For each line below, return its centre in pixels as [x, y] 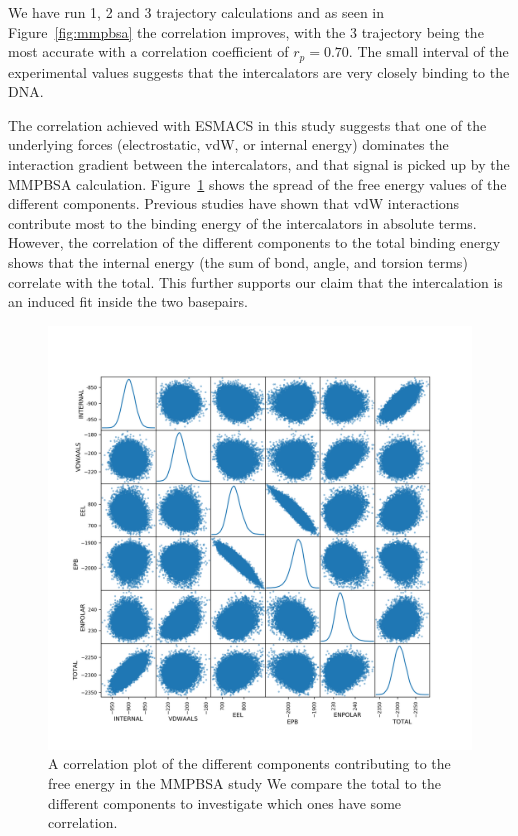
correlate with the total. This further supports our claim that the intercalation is [255, 281]
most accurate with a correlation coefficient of [148, 51]
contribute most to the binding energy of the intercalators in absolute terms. [242, 222]
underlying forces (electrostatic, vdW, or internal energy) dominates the [228, 144]
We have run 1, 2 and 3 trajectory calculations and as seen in [196, 12]
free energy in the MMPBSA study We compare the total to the [244, 782]
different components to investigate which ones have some [225, 802]
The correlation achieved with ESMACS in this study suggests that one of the [247, 124]
